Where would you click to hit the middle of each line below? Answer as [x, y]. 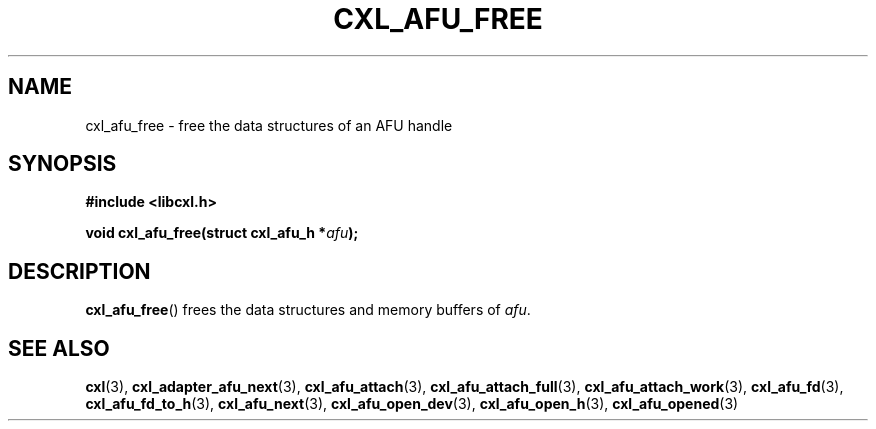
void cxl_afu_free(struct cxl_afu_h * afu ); [222, 233]
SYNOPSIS [62, 164]
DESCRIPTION [79, 271]
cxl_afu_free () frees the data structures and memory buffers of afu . [308, 310]
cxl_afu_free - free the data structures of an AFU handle [269, 125]
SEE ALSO [59, 348]
